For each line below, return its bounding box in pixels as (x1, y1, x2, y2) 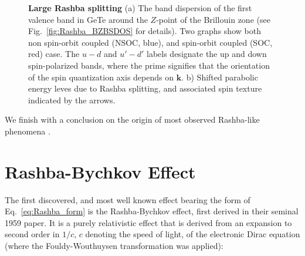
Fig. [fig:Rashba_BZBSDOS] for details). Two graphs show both (28, 25, 261, 37)
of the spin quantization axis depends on (28, 70, 174, 83)
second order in (5, 228, 60, 240)
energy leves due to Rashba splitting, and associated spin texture (28, 82, 262, 95)
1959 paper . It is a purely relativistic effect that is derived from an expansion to (5, 216, 292, 228)
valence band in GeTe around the (28, 13, 148, 25)
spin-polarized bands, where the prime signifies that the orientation (28, 59, 270, 71)
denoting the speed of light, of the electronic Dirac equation (85, 228, 300, 240)
